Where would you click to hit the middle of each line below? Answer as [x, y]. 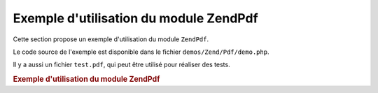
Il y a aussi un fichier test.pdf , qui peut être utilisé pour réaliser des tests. [121, 65]
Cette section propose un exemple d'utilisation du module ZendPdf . [111, 39]
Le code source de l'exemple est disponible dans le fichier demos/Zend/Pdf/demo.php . [141, 52]
